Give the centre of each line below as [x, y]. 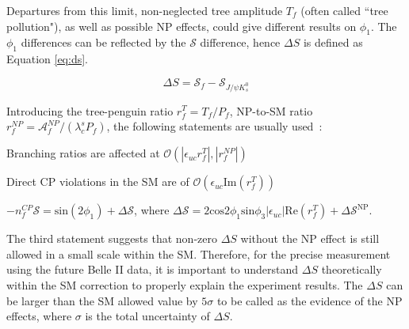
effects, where [39, 316]
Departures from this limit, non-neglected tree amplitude [145, 10]
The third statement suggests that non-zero [112, 238]
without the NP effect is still [310, 238]
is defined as [333, 42]
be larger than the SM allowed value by [102, 300]
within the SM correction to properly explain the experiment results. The [185, 284]
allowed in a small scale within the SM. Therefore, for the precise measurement [199, 253]
